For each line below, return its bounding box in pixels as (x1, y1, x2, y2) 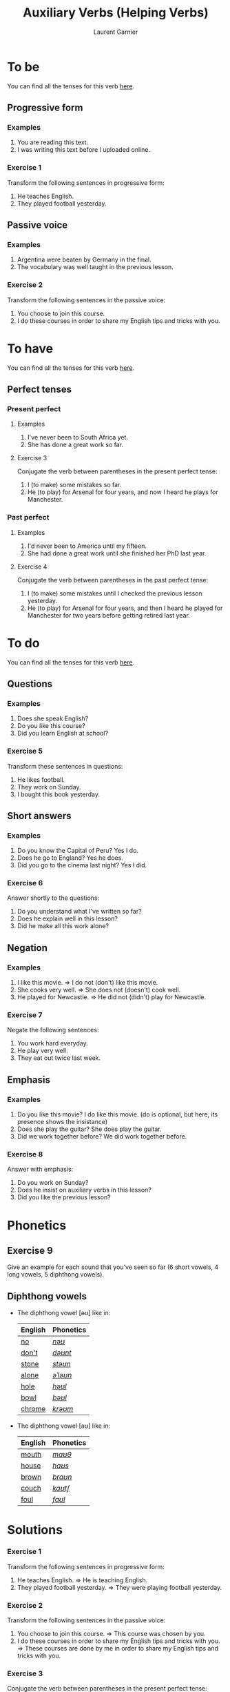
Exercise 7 (7, 1010, 43, 1020)
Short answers (7, 809, 72, 822)
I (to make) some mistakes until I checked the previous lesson (27, 589, 203, 598)
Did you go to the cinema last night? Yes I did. (17, 861, 147, 869)
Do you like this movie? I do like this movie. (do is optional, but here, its (17, 1110, 218, 1119)
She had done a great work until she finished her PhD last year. (27, 549, 207, 557)
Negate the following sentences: (7, 1026, 99, 1034)
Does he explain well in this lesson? (17, 914, 118, 923)
